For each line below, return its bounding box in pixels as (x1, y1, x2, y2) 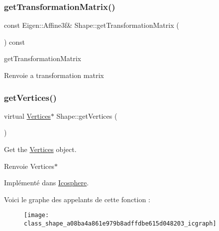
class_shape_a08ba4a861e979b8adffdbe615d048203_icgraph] (24, 220, 217, 228)
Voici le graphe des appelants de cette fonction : (4, 194, 150, 204)
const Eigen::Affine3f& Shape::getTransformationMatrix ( (4, 20, 179, 30)
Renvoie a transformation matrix (4, 70, 104, 80)
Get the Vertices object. (4, 144, 77, 154)
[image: (24, 212, 49, 219)
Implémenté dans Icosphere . (4, 177, 89, 188)
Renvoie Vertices (4, 160, 55, 171)
